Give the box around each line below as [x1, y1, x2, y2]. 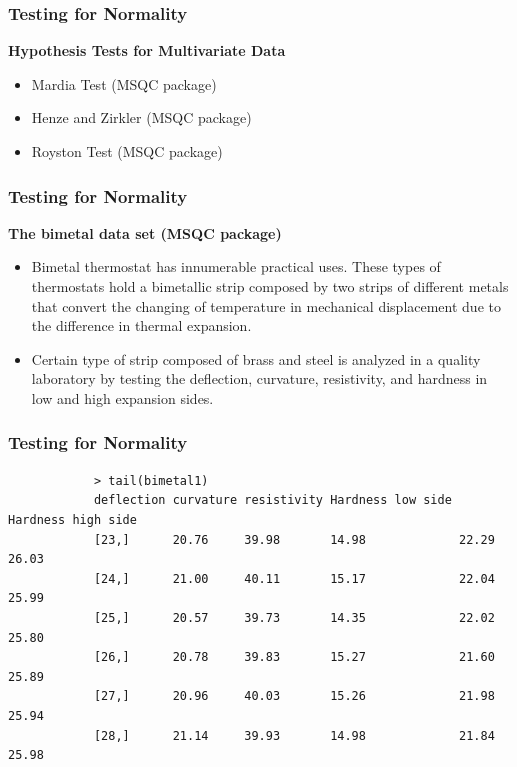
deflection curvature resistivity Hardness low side [93, 493, 452, 508]
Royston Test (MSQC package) [31, 141, 223, 161]
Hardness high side [8, 512, 137, 527]
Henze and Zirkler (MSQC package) [31, 107, 252, 128]
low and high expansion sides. [31, 387, 214, 408]
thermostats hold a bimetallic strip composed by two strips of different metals [31, 276, 509, 296]
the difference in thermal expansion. [31, 315, 252, 336]
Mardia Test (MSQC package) [31, 73, 217, 94]
